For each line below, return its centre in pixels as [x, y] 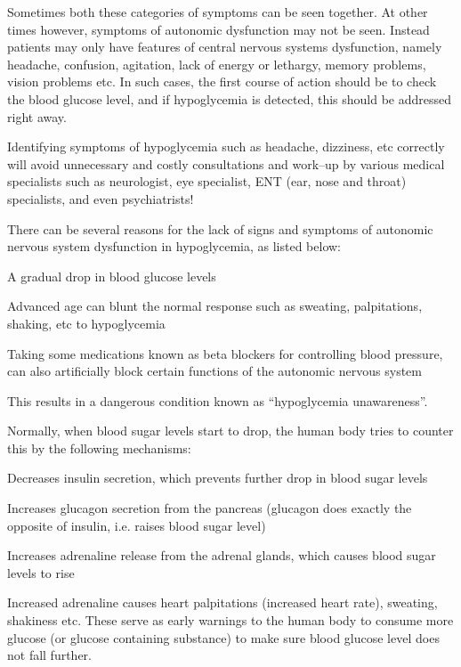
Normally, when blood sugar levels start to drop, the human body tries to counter [230, 431]
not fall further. [50, 655]
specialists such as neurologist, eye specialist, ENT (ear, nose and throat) [207, 181]
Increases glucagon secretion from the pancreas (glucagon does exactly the [210, 508]
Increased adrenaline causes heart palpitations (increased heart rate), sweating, [222, 602]
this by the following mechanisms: [99, 447]
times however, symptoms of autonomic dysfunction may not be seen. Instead [218, 29]
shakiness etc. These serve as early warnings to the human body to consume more [230, 620]
